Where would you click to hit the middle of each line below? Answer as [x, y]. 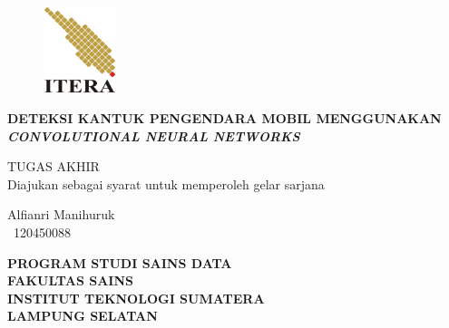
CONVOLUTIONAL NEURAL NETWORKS [154, 135]
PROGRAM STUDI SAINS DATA [120, 262]
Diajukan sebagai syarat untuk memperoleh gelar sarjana [166, 183]
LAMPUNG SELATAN [83, 316]
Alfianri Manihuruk [61, 214]
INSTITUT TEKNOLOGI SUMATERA [136, 298]
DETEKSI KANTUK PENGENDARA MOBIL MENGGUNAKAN [224, 118]
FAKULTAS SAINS [70, 280]
